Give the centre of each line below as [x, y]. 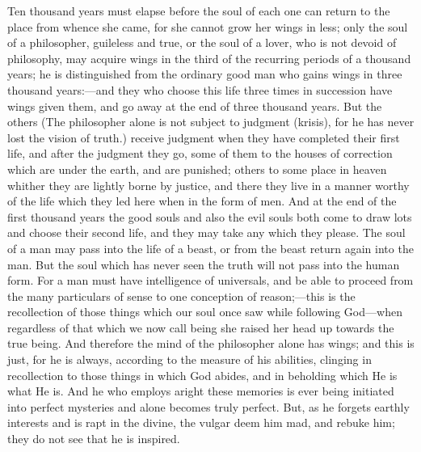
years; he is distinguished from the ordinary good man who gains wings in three [205, 74]
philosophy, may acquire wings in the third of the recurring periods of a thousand [209, 58]
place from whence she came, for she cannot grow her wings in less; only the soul [208, 26]
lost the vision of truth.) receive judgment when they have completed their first [204, 137]
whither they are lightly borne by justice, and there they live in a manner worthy [208, 185]
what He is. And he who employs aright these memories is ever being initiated [201, 391]
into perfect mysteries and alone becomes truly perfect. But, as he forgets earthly [208, 406]
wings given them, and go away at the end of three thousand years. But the [195, 106]
